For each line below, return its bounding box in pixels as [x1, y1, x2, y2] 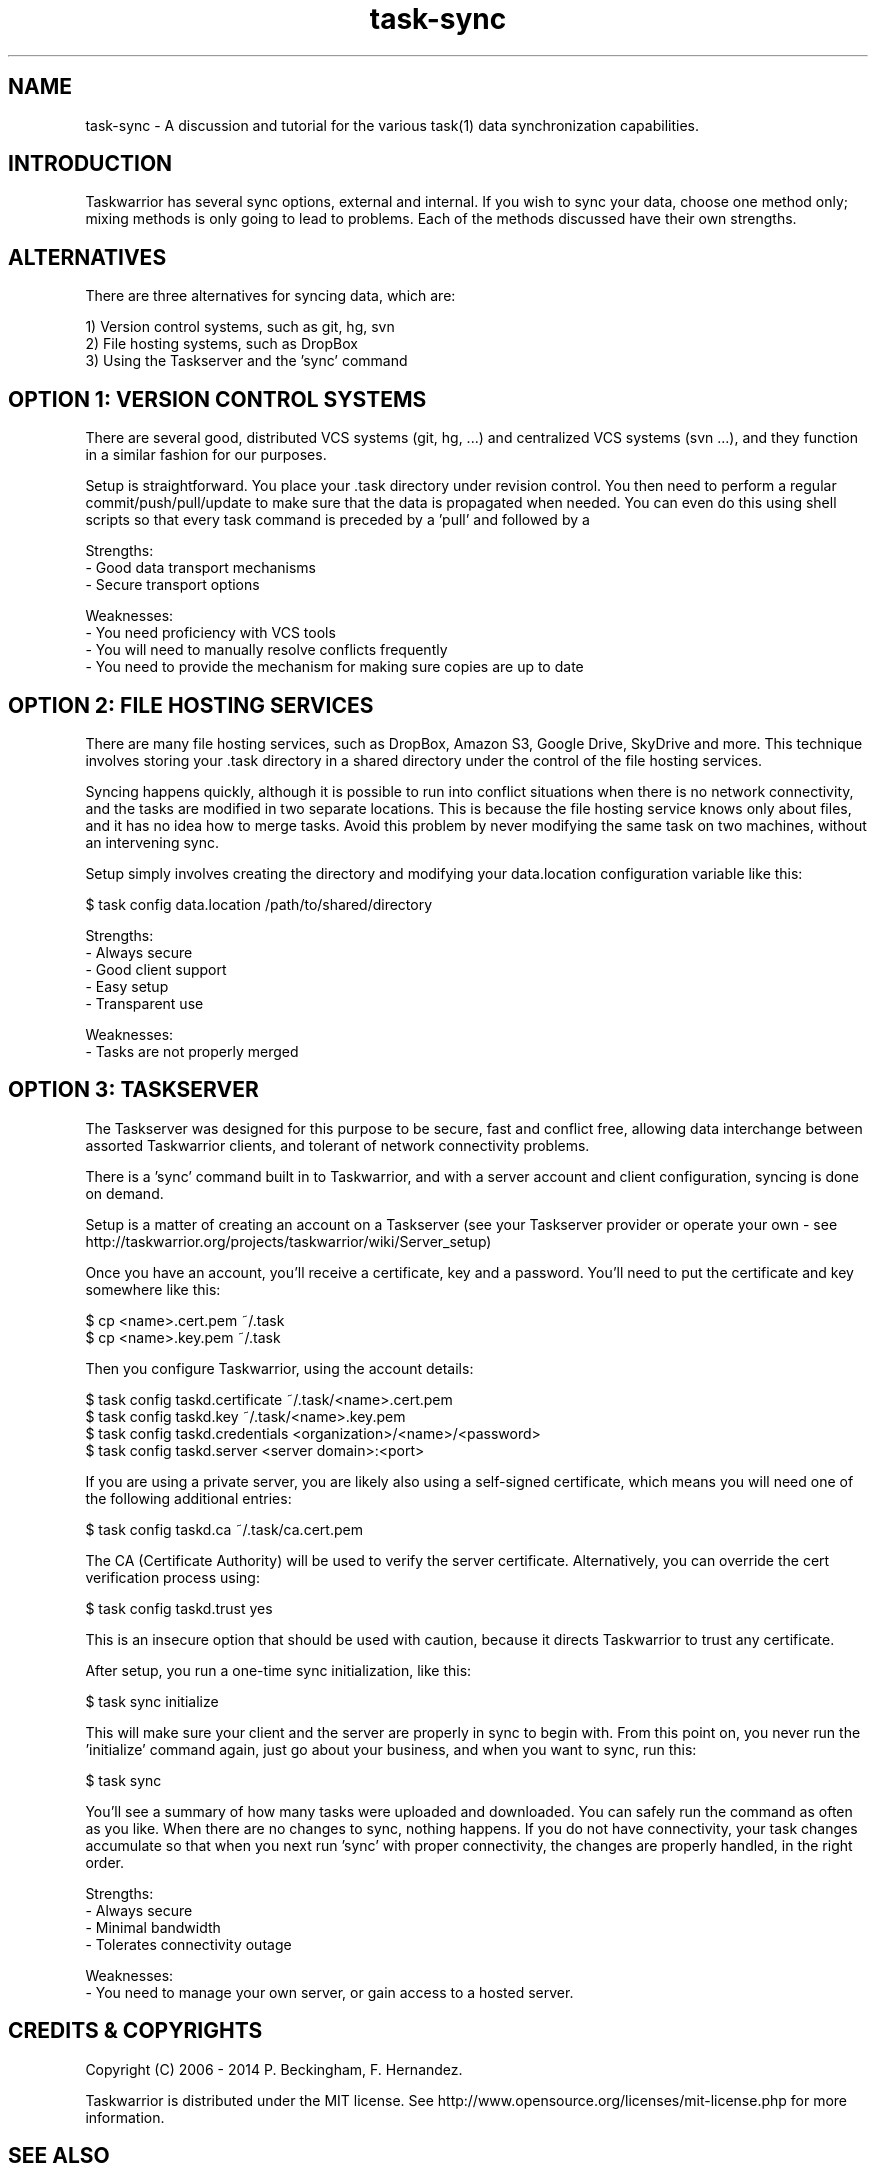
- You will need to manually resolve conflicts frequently [85, 641, 448, 659]
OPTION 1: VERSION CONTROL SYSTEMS [8, 386, 427, 412]
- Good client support [85, 960, 227, 978]
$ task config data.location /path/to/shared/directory [85, 895, 433, 913]
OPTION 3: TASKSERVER [8, 1077, 259, 1103]
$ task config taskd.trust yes [85, 1599, 273, 1617]
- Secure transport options [85, 576, 260, 594]
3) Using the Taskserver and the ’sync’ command [85, 352, 408, 370]
